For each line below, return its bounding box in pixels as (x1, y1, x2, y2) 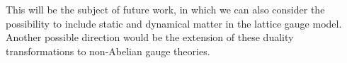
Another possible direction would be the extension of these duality (6, 30, 294, 45)
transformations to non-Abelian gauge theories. (6, 43, 210, 58)
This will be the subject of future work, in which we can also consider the (6, 2, 325, 16)
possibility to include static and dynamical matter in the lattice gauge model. (6, 16, 342, 30)
